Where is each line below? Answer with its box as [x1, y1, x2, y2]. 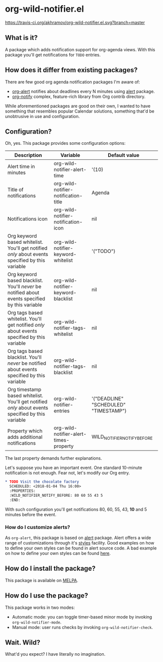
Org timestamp [7, 386, 42, 393]
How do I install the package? [5, 565, 96, 573]
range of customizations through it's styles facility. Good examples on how [5, 540, 154, 546]
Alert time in [7, 163, 35, 170]
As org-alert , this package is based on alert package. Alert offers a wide [5, 535, 151, 541]
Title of [7, 186, 24, 193]
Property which [7, 428, 43, 434]
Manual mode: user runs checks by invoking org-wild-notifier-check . [12, 624, 153, 630]
